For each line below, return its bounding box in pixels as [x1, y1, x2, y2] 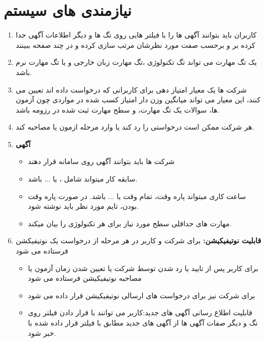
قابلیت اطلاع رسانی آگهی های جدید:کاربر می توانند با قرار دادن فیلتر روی [28, 307, 253, 318]
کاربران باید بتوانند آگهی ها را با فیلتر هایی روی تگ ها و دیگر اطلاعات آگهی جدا [15, 29, 257, 40]
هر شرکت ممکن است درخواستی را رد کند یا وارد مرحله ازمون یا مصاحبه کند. [15, 121, 254, 132]
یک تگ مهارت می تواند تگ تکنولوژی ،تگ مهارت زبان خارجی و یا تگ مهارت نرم [15, 57, 257, 67]
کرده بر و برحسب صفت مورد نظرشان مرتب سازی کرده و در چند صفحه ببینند [15, 39, 255, 50]
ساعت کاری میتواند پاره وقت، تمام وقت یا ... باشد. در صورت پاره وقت [28, 190, 246, 201]
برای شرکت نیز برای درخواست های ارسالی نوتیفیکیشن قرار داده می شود [28, 290, 255, 300]
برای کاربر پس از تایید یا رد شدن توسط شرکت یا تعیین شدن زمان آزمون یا [28, 262, 258, 273]
